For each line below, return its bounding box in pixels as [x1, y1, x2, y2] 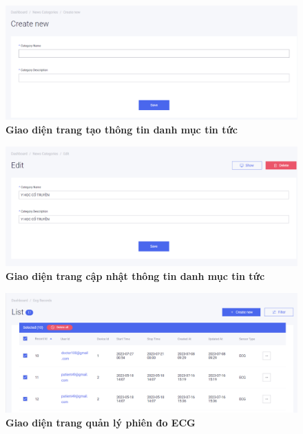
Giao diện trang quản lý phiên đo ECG [6, 415, 196, 429]
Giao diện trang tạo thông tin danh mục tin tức [6, 122, 238, 137]
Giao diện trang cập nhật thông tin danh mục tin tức [6, 268, 265, 283]
